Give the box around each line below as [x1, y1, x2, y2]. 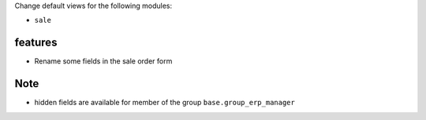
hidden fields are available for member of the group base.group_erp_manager [34, 98, 295, 107]
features [14, 36, 58, 49]
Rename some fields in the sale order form [34, 56, 173, 66]
